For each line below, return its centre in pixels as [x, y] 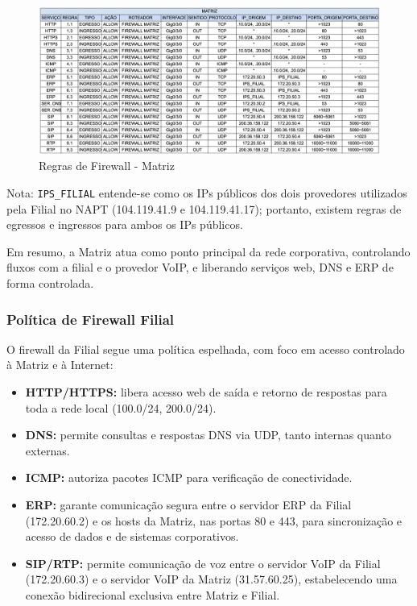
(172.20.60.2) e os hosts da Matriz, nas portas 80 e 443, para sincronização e [214, 520]
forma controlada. [50, 283]
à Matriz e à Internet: [60, 365]
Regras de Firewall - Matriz [107, 166]
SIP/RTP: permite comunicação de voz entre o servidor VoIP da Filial [203, 563]
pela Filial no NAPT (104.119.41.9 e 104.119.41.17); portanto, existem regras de [204, 208]
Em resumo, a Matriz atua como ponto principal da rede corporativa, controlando [208, 251]
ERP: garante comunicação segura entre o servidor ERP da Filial [188, 505]
